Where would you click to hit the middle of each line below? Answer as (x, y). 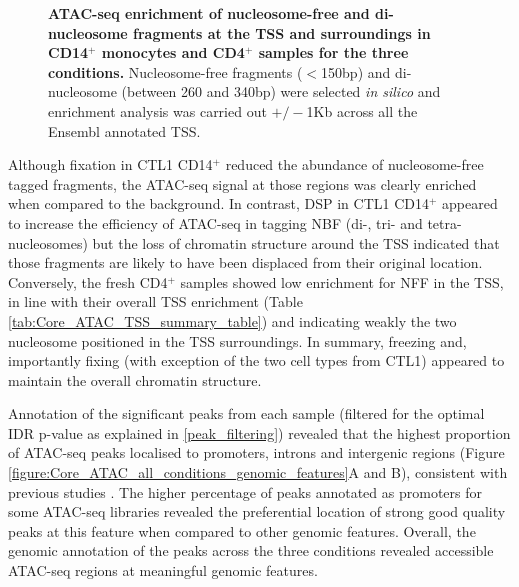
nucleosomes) (48, 242)
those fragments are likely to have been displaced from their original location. (245, 262)
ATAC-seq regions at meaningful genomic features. (163, 570)
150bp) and (356, 71)
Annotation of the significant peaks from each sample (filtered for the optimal (246, 413)
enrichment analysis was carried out (157, 110)
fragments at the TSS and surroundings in (282, 32)
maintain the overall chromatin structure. (135, 379)
